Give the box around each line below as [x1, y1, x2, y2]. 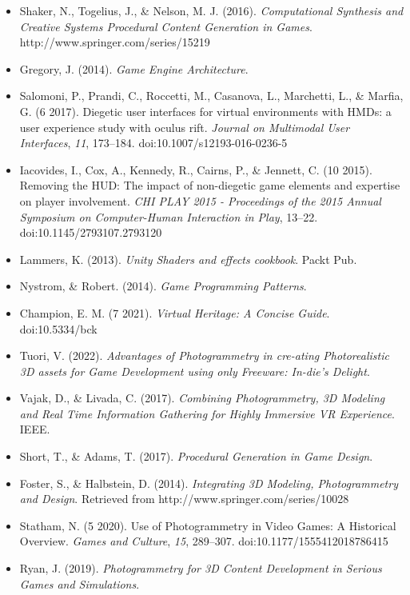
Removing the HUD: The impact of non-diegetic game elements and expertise [19, 177, 400, 194]
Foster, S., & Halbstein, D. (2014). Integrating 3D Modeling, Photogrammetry [19, 474, 398, 491]
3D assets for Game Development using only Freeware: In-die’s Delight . [19, 362, 370, 379]
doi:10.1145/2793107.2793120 [19, 224, 162, 241]
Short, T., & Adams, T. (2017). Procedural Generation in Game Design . [19, 448, 373, 465]
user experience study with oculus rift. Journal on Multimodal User [19, 118, 350, 135]
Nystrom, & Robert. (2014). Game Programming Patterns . [19, 278, 307, 294]
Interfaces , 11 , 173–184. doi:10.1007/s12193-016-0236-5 [19, 134, 288, 151]
